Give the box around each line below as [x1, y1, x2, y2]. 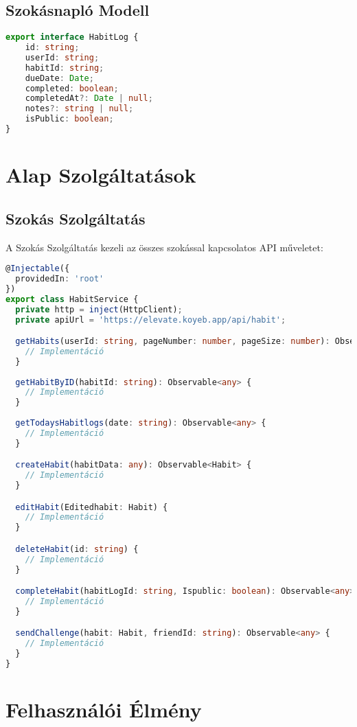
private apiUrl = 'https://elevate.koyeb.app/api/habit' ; [15, 314, 286, 325]
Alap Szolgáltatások [5, 161, 196, 189]
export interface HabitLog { [5, 32, 139, 43]
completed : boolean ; [25, 83, 119, 93]
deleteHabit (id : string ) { [15, 544, 139, 554]
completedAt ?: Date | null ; [25, 93, 153, 104]
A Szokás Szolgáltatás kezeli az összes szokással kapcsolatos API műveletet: [5, 240, 323, 254]
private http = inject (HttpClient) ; [15, 304, 183, 314]
